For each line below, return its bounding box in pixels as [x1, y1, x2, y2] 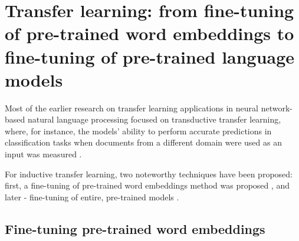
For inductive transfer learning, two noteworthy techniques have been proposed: [5, 167, 293, 180]
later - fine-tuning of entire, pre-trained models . [5, 190, 179, 203]
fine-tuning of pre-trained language [5, 44, 295, 68]
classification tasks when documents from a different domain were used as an [5, 136, 282, 148]
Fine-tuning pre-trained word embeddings [5, 219, 265, 237]
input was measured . [5, 148, 82, 160]
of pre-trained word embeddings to [5, 21, 294, 45]
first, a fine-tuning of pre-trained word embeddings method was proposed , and [5, 179, 290, 192]
